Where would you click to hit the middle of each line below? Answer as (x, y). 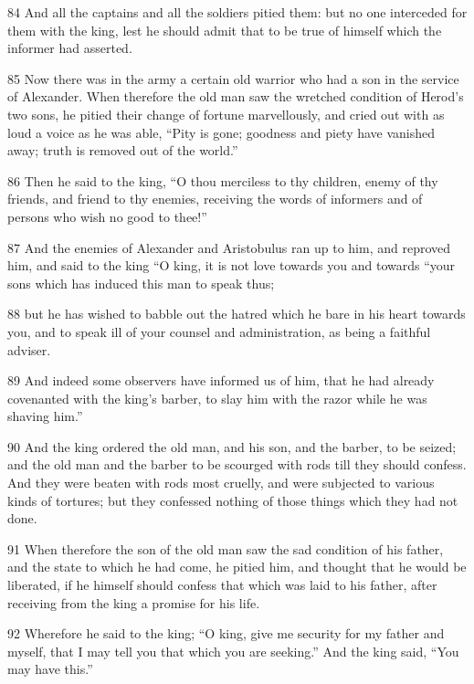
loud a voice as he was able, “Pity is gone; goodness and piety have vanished (221, 132)
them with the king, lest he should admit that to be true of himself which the (225, 30)
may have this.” (50, 669)
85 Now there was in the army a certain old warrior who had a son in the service (233, 78)
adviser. (29, 349)
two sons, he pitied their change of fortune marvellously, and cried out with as (226, 114)
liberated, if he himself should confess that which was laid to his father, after (222, 585)
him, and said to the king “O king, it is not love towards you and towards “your (232, 265)
